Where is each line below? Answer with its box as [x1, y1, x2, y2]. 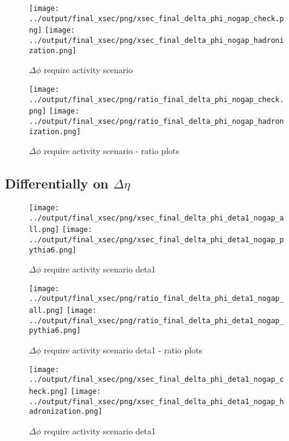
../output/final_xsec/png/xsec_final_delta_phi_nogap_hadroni [29, 36, 284, 45]
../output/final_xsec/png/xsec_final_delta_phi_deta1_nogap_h [29, 397, 284, 406]
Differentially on [5, 174, 109, 193]
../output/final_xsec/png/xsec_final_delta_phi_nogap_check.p [29, 14, 284, 23]
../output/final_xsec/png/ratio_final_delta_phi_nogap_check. [29, 95, 284, 104]
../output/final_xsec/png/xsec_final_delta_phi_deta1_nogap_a [29, 213, 284, 222]
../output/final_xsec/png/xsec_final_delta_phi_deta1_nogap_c [29, 375, 284, 384]
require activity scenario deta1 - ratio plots [43, 344, 203, 356]
